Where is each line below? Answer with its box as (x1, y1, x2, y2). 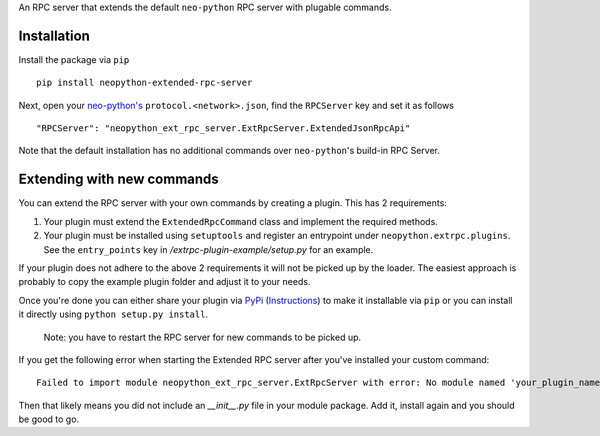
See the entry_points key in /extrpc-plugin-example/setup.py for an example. (43, 243, 374, 255)
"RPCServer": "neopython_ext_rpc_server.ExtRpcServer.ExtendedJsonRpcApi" (36, 123, 411, 134)
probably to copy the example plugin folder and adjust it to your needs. (18, 276, 311, 288)
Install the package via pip (18, 53, 130, 65)
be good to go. (18, 413, 80, 425)
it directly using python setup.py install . (18, 308, 209, 320)
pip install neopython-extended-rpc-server (36, 77, 253, 89)
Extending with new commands (18, 171, 219, 188)
